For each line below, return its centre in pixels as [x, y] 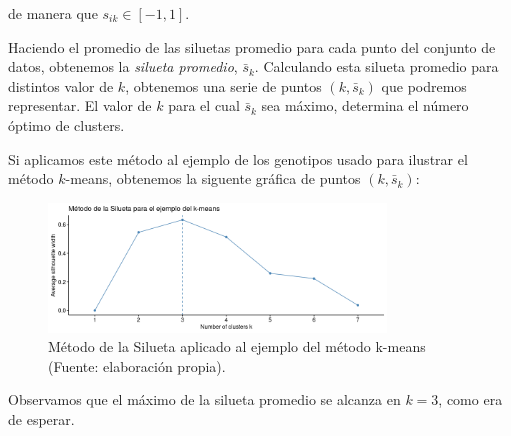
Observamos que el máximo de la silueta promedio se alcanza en [204, 399]
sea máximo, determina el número [365, 105]
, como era [470, 399]
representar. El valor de [80, 105]
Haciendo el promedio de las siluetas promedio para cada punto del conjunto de [252, 46]
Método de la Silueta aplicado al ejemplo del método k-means [237, 346]
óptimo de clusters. [66, 124]
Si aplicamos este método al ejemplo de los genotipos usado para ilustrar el [238, 158]
